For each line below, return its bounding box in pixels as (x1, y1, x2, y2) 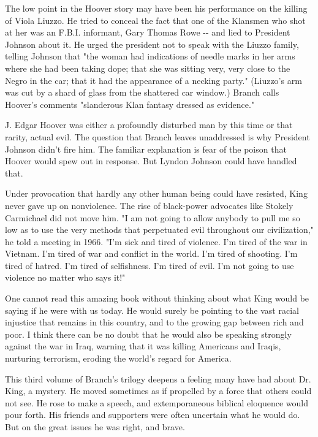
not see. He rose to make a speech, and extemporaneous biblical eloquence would (5, 396, 308, 409)
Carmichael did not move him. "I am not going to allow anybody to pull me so (5, 211, 300, 224)
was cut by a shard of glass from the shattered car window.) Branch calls (5, 86, 279, 99)
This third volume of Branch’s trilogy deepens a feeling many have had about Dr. (5, 372, 311, 385)
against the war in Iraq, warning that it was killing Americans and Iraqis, (5, 340, 281, 352)
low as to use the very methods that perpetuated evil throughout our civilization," (5, 223, 314, 236)
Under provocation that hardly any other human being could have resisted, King (5, 187, 308, 200)
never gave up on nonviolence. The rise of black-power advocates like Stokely (5, 199, 293, 211)
